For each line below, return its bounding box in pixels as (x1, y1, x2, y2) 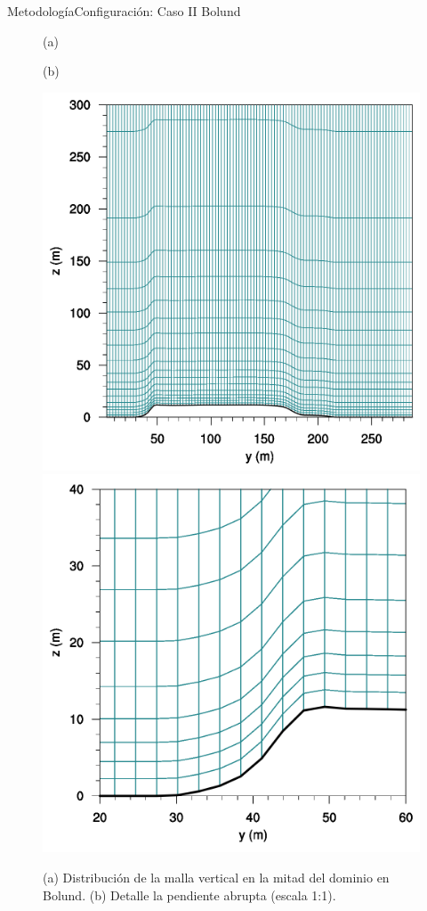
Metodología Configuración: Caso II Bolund (7, 2, 241, 20)
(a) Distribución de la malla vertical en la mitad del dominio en (43, 867, 390, 886)
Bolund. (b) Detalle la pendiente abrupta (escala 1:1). (43, 885, 336, 904)
